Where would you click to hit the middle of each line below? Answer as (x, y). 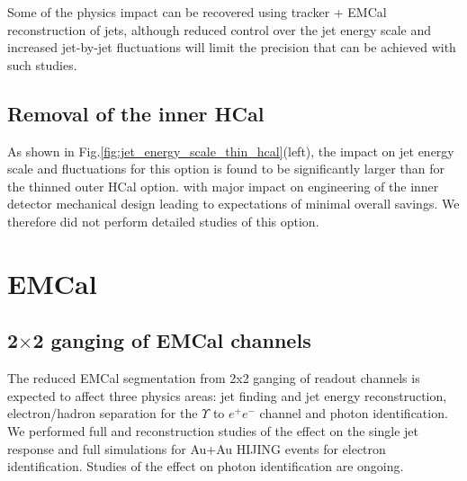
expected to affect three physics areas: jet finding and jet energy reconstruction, (227, 395)
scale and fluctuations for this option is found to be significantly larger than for (226, 169)
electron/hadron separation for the (103, 413)
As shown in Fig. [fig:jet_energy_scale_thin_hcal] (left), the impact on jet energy (231, 151)
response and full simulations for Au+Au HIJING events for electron (197, 448)
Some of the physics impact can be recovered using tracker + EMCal (197, 12)
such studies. (42, 64)
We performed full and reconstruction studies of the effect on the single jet (213, 430)
